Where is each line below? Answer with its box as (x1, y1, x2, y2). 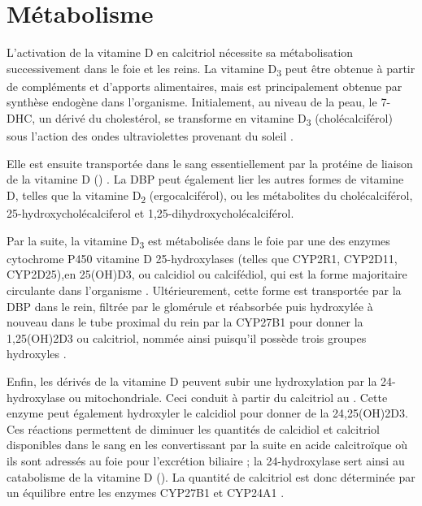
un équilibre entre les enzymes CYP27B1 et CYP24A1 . (7, 484, 285, 501)
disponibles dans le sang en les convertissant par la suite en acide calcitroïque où (7, 436, 408, 453)
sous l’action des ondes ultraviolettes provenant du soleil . (7, 128, 294, 145)
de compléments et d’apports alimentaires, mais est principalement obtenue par (7, 77, 402, 94)
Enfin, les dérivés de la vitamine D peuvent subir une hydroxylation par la (7, 372, 377, 389)
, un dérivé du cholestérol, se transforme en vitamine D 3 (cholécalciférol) (32, 110, 393, 128)
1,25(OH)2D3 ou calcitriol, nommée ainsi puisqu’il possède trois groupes (7, 329, 367, 346)
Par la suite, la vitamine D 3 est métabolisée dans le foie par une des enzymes (7, 231, 390, 251)
